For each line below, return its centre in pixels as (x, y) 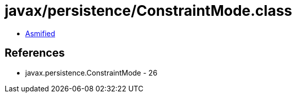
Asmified (40, 33)
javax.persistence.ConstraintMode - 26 (91, 72)
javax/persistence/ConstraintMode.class (149, 11)
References (35, 53)
